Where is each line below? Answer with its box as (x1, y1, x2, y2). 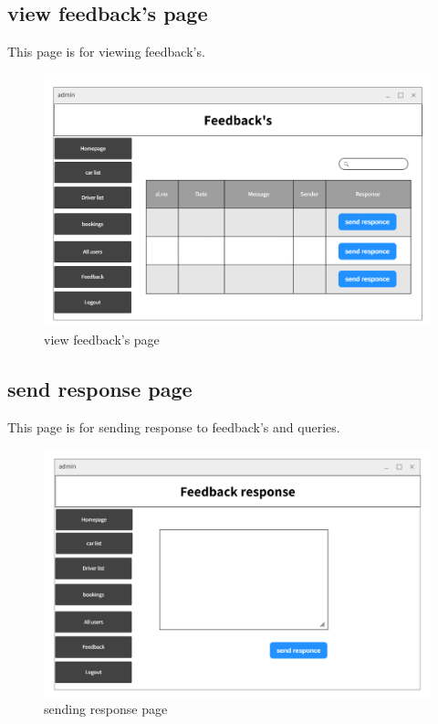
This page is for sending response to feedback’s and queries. (7, 418, 340, 437)
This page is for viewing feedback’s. (7, 42, 205, 61)
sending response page (44, 699, 168, 719)
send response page (7, 375, 193, 403)
